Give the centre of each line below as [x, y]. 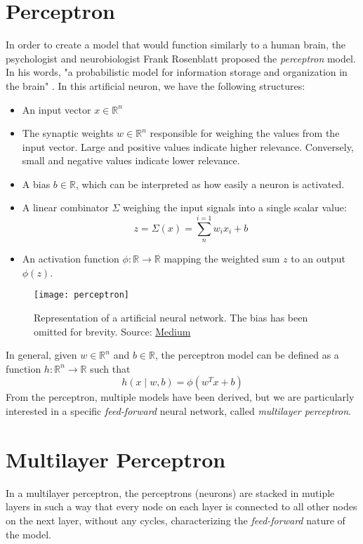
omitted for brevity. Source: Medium [112, 331]
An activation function [71, 259]
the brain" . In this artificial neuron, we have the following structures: [156, 85]
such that [110, 368]
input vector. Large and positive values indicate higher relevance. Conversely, [188, 146]
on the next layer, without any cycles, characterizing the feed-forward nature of [176, 520]
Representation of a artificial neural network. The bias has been [171, 318]
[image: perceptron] [82, 295]
